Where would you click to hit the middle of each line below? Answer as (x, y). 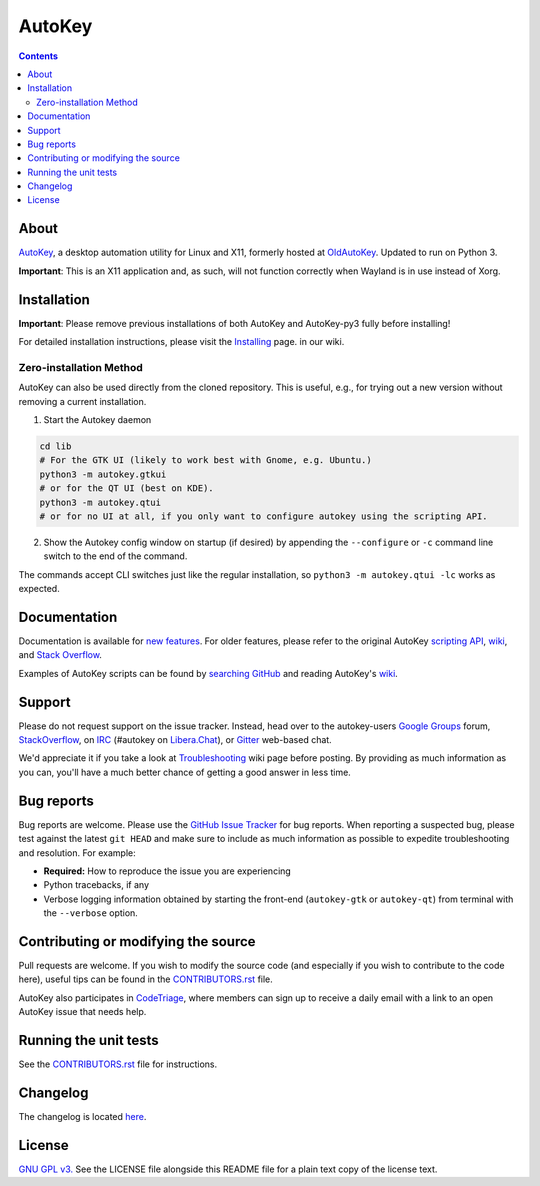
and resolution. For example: (77, 852)
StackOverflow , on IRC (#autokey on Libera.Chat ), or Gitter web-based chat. (175, 740)
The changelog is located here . (82, 1116)
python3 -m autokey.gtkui (103, 474)
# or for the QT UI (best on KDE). (126, 488)
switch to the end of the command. (115, 556)
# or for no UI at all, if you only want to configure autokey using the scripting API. (264, 516)
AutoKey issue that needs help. (82, 1012)
